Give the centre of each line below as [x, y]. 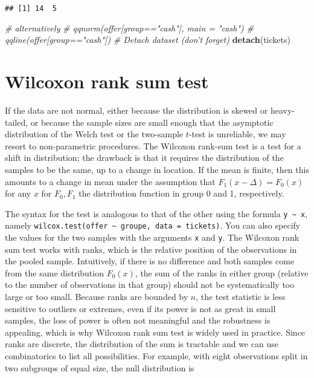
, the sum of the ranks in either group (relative [222, 272]
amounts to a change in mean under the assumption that [110, 181]
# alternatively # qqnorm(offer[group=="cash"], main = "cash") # [129, 28]
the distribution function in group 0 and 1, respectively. [181, 193]
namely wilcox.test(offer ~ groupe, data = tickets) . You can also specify [153, 225]
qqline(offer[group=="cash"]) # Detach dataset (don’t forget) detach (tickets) [148, 40]
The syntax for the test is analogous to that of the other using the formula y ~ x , [156, 213]
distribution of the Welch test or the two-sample [94, 134]
